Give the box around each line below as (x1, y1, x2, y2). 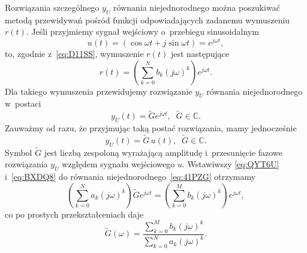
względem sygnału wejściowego (62, 158, 175, 170)
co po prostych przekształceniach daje (5, 207, 144, 220)
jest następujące (170, 47, 230, 60)
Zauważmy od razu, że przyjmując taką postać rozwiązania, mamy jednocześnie (5, 122, 297, 134)
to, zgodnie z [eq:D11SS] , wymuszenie (5, 47, 144, 60)
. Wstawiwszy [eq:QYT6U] (182, 158, 279, 170)
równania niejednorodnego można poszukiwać (113, 1, 280, 13)
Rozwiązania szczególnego (5, 1, 100, 13)
